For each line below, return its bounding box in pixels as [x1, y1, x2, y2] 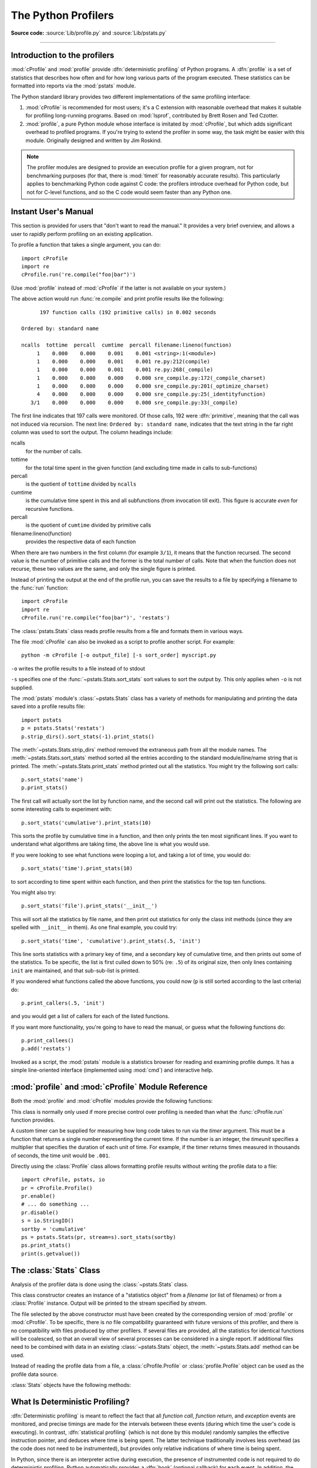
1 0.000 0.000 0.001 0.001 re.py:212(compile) [36, 358, 211, 365]
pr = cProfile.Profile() [21, 1184, 93, 1191]
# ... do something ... [21, 1201, 90, 1208]
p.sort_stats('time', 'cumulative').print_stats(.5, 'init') [21, 937, 201, 944]
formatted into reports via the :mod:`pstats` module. [11, 82, 136, 89]
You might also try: [11, 889, 57, 895]
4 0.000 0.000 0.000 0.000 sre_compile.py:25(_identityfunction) [36, 391, 266, 398]
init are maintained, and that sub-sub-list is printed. [11, 967, 140, 974]
